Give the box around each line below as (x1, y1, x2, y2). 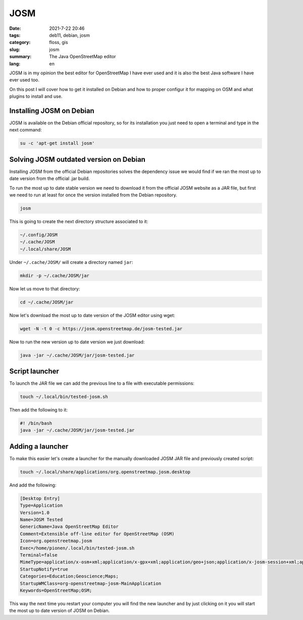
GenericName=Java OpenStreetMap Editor (20, 524, 119, 529)
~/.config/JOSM (20, 232, 58, 238)
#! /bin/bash (20, 420, 53, 426)
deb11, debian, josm (49, 32, 90, 38)
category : (9, 39, 31, 46)
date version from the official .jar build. (9, 175, 90, 182)
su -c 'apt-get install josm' (20, 141, 95, 146)
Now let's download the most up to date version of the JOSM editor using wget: (9, 312, 175, 318)
